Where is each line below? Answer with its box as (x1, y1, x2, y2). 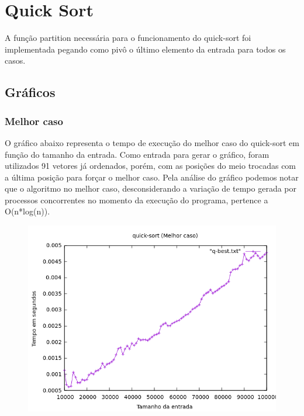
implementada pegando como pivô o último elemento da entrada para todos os (5, 43, 286, 55)
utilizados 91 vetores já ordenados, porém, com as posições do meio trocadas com (5, 160, 296, 172)
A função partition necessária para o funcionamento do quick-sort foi (5, 32, 251, 44)
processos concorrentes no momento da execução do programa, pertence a (5, 193, 268, 206)
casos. (5, 54, 26, 67)
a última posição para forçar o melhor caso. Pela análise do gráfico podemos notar (5, 171, 299, 183)
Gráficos (5, 83, 56, 101)
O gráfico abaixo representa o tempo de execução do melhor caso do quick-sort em (5, 136, 299, 148)
